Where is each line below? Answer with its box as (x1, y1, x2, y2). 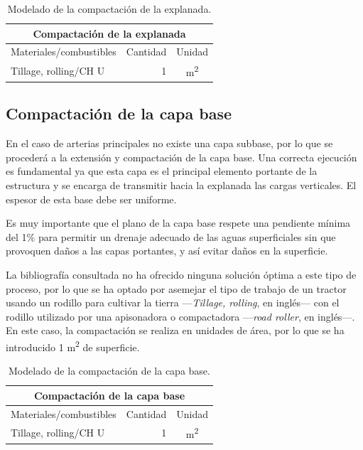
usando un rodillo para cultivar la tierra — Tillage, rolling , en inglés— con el (6, 295, 340, 310)
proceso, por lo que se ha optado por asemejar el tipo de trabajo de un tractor (6, 281, 347, 296)
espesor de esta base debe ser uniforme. (6, 191, 177, 206)
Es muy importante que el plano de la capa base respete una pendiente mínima (6, 215, 351, 230)
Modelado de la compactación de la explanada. (7, 1, 212, 16)
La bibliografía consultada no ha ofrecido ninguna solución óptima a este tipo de (6, 267, 357, 282)
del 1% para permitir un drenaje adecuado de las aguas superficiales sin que (6, 229, 336, 244)
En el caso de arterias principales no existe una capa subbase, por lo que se (6, 136, 333, 151)
